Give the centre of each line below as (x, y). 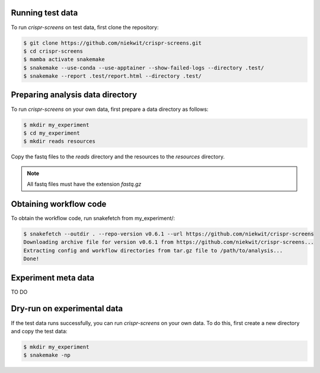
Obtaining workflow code (59, 204)
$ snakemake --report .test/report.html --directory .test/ (113, 76)
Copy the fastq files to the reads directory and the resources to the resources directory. (118, 157)
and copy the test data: (39, 331)
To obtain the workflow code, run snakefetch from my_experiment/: (93, 218)
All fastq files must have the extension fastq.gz (84, 184)
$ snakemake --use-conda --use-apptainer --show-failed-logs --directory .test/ (144, 68)
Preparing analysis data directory (74, 95)
